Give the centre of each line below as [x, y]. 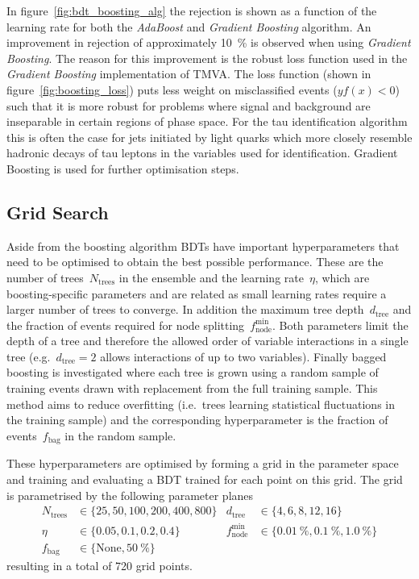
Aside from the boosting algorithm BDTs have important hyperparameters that [203, 246]
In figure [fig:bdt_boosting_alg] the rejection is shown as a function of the [192, 10]
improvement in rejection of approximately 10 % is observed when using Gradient [209, 42]
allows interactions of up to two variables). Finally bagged [243, 356]
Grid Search [58, 212]
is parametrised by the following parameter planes [130, 495]
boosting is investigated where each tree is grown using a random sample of [193, 372]
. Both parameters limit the [340, 325]
